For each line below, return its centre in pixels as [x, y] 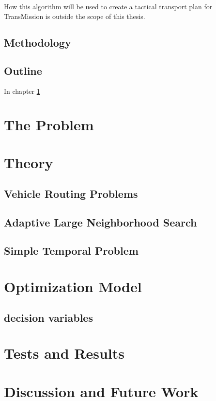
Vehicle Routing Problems [71, 193]
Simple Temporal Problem [71, 251]
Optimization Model [73, 287]
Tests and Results [64, 353]
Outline [23, 71]
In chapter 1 [22, 91]
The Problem [49, 124]
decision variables [48, 317]
